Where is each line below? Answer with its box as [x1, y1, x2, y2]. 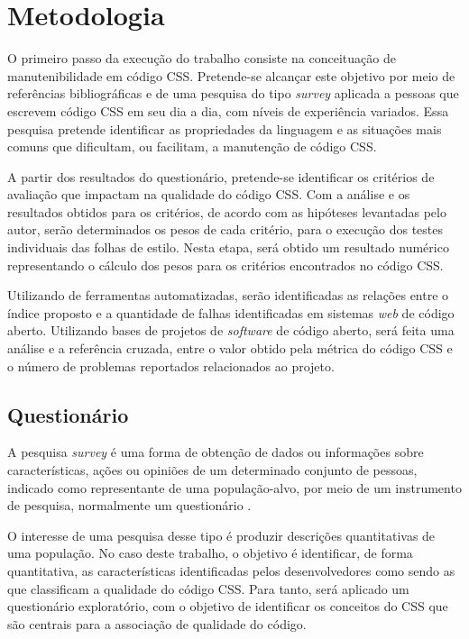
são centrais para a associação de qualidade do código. [7, 614, 307, 633]
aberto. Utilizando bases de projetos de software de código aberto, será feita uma [7, 321, 455, 340]
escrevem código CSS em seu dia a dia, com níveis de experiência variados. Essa [7, 101, 449, 120]
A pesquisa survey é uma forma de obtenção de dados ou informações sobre [7, 443, 424, 461]
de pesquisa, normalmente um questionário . [7, 496, 252, 515]
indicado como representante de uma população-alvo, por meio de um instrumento [7, 478, 462, 497]
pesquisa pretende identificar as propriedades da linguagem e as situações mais [7, 119, 442, 138]
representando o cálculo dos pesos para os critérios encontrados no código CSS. [7, 255, 444, 274]
